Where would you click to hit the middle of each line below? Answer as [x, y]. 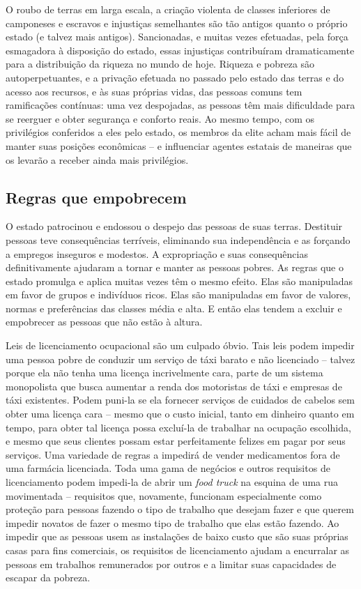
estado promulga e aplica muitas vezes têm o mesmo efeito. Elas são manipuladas [179, 281]
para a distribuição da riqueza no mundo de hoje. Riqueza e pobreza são [160, 64]
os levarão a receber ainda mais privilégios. [97, 159]
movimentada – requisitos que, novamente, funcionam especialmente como [164, 495]
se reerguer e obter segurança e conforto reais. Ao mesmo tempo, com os [160, 118]
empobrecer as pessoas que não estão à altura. [104, 322]
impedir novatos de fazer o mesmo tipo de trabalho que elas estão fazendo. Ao [172, 522]
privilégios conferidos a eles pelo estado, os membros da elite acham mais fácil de [178, 132]
